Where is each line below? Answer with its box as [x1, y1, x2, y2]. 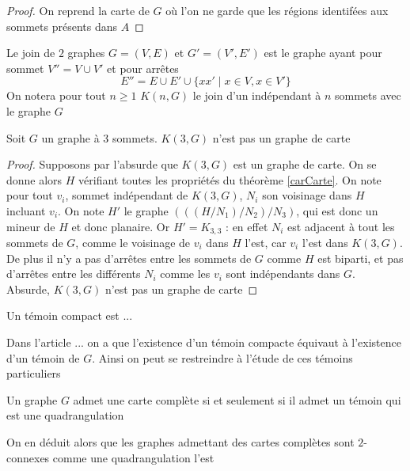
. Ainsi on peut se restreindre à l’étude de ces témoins [92, 349, 353, 366]
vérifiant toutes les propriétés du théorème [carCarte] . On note [78, 171, 382, 188]
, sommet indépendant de [65, 187, 188, 203]
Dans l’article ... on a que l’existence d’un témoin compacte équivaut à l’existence [6, 333, 401, 350]
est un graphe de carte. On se [233, 156, 377, 173]
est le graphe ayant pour [264, 44, 382, 61]
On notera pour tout [6, 87, 106, 104]
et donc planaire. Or [71, 218, 170, 234]
